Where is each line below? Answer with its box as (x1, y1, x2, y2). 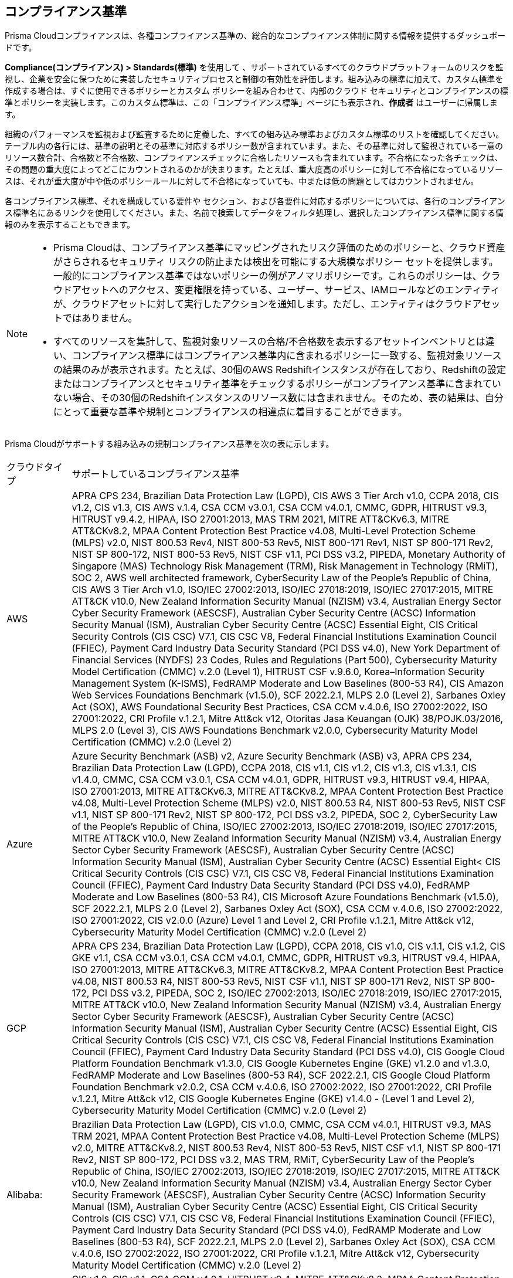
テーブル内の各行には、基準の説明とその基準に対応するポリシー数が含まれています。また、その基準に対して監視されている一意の (5, 141, 504, 151)
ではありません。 (63, 312, 138, 324)
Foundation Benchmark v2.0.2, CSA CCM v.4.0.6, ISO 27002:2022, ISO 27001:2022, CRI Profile (72, 1081, 492, 1093)
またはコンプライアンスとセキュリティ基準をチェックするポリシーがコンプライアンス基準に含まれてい (53, 378, 501, 390)
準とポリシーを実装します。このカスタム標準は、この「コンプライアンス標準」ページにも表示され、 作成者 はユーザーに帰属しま (5, 97, 498, 108)
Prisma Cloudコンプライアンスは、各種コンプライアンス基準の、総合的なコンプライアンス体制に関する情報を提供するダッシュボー (5, 30, 506, 41)
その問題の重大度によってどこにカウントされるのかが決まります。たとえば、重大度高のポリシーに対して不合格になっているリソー (5, 164, 503, 175)
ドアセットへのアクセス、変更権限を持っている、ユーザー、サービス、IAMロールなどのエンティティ (63, 284, 500, 296)
